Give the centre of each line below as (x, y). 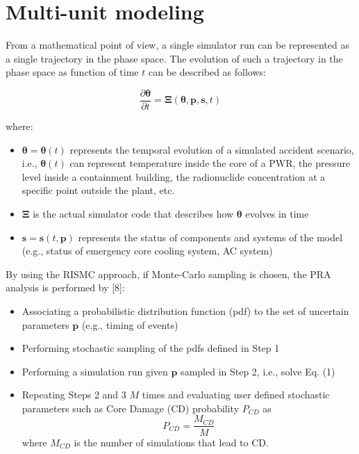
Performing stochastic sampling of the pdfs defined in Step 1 (151, 348)
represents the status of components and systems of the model (210, 237)
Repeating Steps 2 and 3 (74, 395)
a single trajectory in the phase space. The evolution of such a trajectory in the (174, 58)
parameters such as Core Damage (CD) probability (131, 408)
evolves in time (277, 213)
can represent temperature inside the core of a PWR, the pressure (210, 163)
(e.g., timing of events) (130, 324)
